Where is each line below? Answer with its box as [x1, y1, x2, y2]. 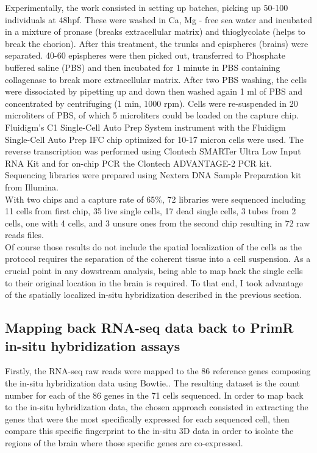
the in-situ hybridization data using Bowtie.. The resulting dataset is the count [5, 377, 301, 390]
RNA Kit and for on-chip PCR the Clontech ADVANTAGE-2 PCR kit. [5, 156, 272, 169]
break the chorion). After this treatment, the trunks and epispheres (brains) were [5, 37, 308, 49]
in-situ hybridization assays [5, 336, 180, 355]
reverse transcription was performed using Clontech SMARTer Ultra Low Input [5, 145, 301, 158]
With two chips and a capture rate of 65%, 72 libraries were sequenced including [5, 192, 306, 205]
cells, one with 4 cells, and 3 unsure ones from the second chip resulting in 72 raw [5, 216, 310, 229]
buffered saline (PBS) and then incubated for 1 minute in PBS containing [5, 60, 280, 73]
